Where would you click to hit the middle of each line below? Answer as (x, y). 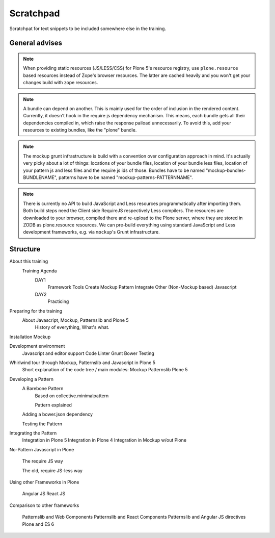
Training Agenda (39, 271)
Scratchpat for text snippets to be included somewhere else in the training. (88, 29)
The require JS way (43, 461)
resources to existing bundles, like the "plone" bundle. (80, 130)
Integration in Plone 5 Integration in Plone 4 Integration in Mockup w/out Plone (104, 440)
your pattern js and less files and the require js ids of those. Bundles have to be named (114, 170)
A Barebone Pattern (43, 389)
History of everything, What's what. (72, 327)
